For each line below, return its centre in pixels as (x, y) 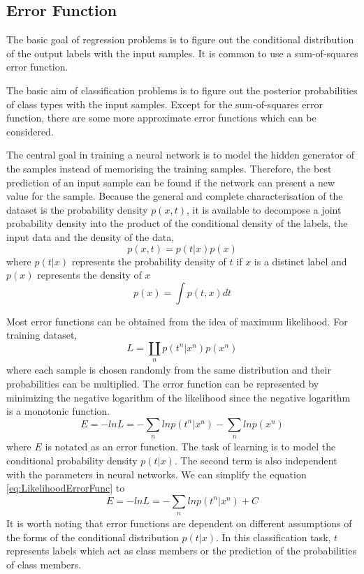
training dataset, (42, 335)
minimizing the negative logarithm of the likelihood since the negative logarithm (179, 397)
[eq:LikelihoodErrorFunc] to (66, 488)
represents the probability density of (149, 261)
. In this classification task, (274, 537)
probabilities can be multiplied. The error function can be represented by (163, 384)
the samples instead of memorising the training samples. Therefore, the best (169, 168)
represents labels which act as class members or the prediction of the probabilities (181, 551)
